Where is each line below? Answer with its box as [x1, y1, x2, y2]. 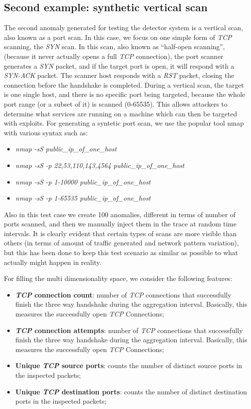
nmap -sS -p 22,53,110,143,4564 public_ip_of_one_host [15, 160, 184, 170]
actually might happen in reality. [4, 257, 101, 267]
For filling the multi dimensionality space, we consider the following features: [4, 273, 233, 283]
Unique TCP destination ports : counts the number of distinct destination [15, 386, 247, 396]
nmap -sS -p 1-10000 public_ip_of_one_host [15, 176, 151, 186]
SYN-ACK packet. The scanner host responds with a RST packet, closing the [4, 70, 234, 80]
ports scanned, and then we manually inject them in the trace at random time [4, 219, 236, 229]
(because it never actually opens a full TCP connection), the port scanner [4, 51, 223, 61]
